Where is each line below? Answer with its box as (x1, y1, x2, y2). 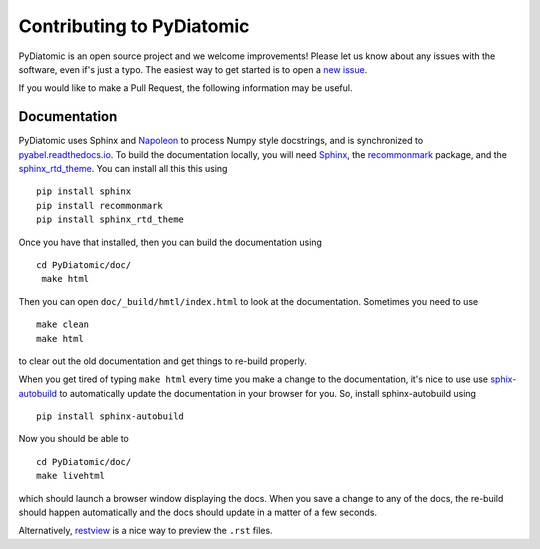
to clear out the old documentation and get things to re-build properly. (18, 355, 307, 367)
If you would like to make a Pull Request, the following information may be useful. (18, 82, 353, 94)
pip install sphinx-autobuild (36, 411, 185, 422)
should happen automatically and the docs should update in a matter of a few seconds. (18, 506, 378, 519)
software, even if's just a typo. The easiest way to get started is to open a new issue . (18, 63, 368, 75)
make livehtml (36, 470, 105, 482)
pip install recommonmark (36, 200, 164, 211)
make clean (36, 319, 90, 330)
